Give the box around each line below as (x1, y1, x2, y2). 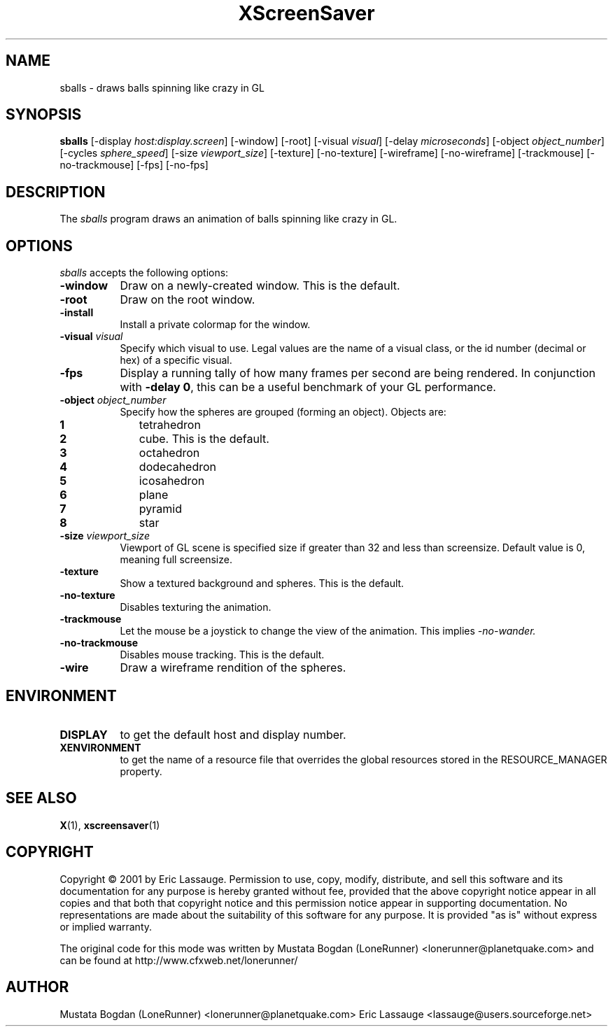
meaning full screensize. (120, 553, 232, 566)
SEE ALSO (6, 789, 77, 807)
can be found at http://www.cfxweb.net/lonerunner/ (59, 954, 298, 966)
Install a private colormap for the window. (120, 318, 311, 331)
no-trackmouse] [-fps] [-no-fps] (59, 159, 209, 171)
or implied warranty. (59, 920, 153, 933)
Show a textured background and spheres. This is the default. (120, 577, 404, 590)
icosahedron (139, 474, 205, 488)
